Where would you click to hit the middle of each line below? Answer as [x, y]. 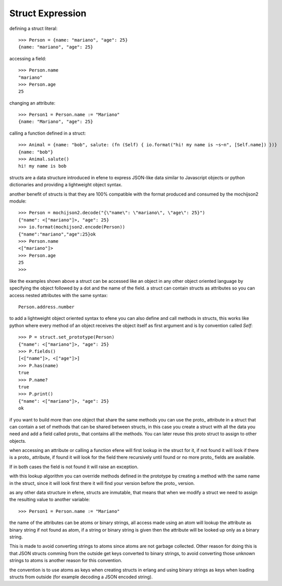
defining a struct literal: [33, 28]
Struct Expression [48, 13]
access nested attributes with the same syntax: [59, 295]
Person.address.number [47, 307]
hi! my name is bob [43, 166]
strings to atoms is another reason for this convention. [66, 561]
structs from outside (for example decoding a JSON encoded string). [81, 577]
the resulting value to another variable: [50, 500]
